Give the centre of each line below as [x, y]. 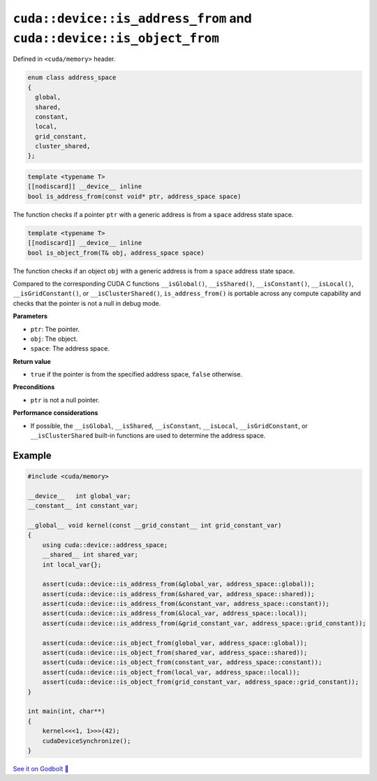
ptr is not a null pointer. [65, 400]
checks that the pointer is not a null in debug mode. [87, 303]
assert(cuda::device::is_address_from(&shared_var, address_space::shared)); [179, 594]
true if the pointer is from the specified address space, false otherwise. [136, 374]
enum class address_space [72, 78]
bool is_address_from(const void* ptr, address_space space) [134, 196]
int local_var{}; [72, 564]
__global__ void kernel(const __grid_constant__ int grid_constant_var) [155, 525]
